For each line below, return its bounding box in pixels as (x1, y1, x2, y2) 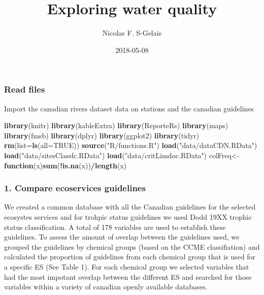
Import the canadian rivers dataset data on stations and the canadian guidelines (4, 103, 254, 113)
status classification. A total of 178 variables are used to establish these (4, 221, 226, 232)
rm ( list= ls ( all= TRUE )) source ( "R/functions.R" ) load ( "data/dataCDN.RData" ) (4, 140, 257, 151)
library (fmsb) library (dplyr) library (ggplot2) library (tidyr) (4, 130, 200, 140)
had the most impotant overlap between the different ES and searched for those (4, 271, 252, 282)
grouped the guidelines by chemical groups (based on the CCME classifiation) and (4, 241, 260, 252)
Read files (4, 83, 45, 96)
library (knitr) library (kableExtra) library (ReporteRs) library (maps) (4, 120, 228, 131)
